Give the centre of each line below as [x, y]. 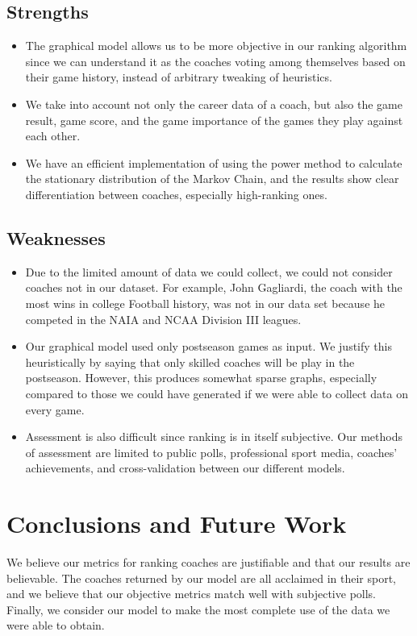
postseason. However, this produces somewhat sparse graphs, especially [201, 378]
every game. [55, 409]
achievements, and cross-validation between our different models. [185, 468]
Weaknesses [56, 237]
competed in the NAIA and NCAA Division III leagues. [163, 319]
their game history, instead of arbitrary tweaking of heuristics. [179, 77]
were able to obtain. [56, 625]
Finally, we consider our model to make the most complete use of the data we [198, 609]
